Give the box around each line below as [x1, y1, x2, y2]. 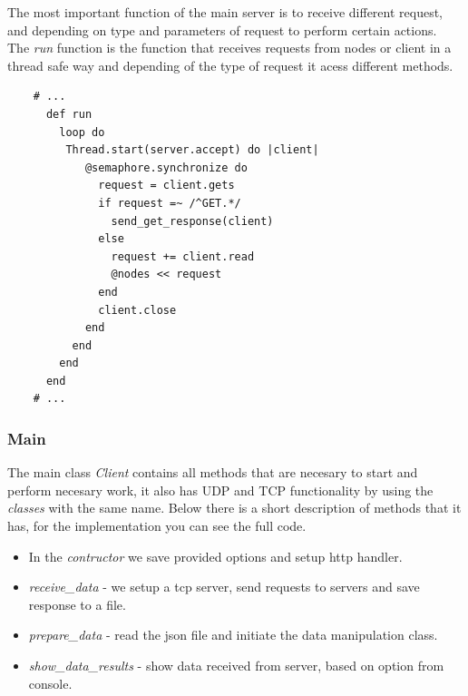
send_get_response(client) [111, 214, 274, 228]
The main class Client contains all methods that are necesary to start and [7, 463, 418, 482]
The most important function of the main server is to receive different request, [7, 3, 444, 21]
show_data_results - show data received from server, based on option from [28, 656, 444, 675]
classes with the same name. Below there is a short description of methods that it [7, 498, 462, 517]
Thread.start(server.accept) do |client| [65, 143, 319, 157]
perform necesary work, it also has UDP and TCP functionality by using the [7, 480, 434, 499]
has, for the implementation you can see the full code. [7, 516, 307, 535]
